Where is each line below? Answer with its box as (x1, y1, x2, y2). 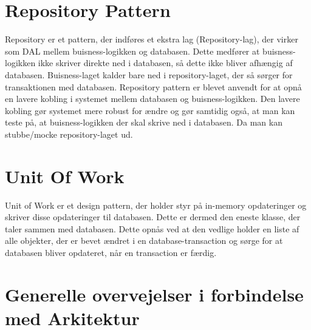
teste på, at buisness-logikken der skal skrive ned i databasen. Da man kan (5, 116, 282, 129)
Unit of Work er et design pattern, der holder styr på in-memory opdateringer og (5, 198, 307, 211)
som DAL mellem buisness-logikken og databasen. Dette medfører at (5, 44, 260, 57)
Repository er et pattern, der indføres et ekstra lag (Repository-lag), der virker (5, 33, 298, 45)
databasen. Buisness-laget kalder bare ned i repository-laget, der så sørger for (5, 68, 293, 81)
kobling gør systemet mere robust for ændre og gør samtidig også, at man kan (5, 104, 295, 116)
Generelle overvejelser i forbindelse (5, 281, 304, 306)
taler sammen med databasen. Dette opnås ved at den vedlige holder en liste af (5, 222, 299, 235)
